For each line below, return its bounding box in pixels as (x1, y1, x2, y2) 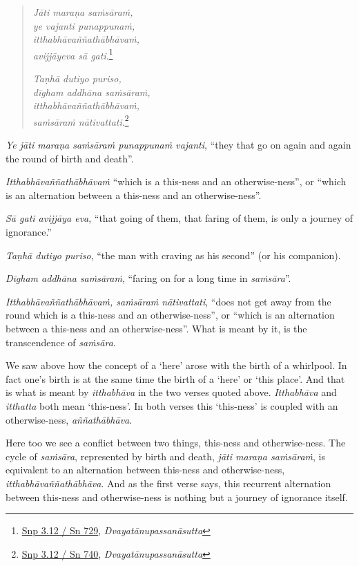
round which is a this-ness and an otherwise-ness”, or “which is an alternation (6, 308, 335, 322)
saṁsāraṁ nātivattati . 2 (32, 112, 129, 129)
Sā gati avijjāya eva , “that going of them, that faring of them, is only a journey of (6, 211, 353, 225)
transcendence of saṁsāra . (6, 334, 116, 349)
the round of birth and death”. (6, 151, 134, 165)
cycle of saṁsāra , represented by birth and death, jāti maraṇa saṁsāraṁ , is (6, 449, 325, 463)
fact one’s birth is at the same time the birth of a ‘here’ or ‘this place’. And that (6, 371, 345, 386)
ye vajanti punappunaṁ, (32, 18, 135, 32)
